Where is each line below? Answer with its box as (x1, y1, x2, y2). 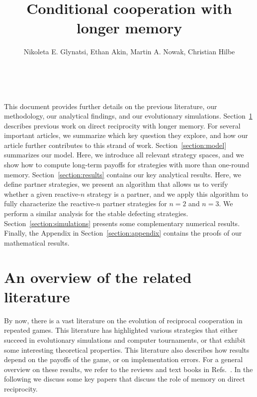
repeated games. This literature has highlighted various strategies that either (4, 325, 238, 335)
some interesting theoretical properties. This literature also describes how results (4, 344, 250, 355)
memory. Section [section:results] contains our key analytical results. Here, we (4, 169, 242, 179)
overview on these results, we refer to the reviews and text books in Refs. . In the (4, 364, 253, 374)
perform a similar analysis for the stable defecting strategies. (4, 208, 188, 219)
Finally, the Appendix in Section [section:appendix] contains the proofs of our (4, 228, 242, 238)
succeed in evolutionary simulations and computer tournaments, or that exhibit (4, 334, 246, 345)
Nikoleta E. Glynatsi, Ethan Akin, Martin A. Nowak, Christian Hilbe (23, 46, 235, 57)
